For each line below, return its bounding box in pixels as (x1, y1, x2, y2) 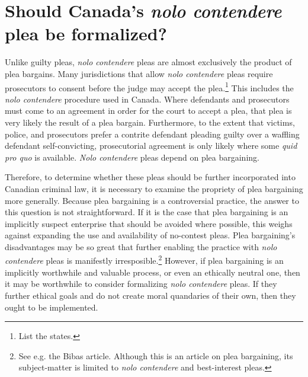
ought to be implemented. (5, 301, 98, 313)
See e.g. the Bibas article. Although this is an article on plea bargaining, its (18, 349, 293, 362)
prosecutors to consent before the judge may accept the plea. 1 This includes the (5, 79, 294, 94)
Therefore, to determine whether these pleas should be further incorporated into (5, 171, 296, 183)
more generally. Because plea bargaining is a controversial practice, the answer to (5, 194, 299, 206)
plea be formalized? (5, 21, 167, 46)
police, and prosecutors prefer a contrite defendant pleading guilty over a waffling (5, 127, 300, 140)
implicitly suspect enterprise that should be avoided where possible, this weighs (5, 217, 293, 229)
